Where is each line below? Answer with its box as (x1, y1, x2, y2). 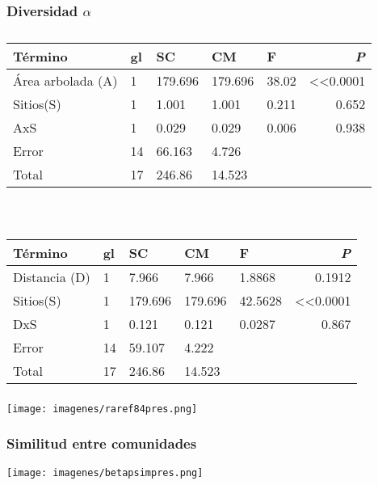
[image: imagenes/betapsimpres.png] (6, 466, 204, 479)
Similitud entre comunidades (6, 433, 197, 453)
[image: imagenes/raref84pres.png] (6, 403, 198, 415)
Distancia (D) (13, 267, 90, 286)
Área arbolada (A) (13, 71, 118, 91)
